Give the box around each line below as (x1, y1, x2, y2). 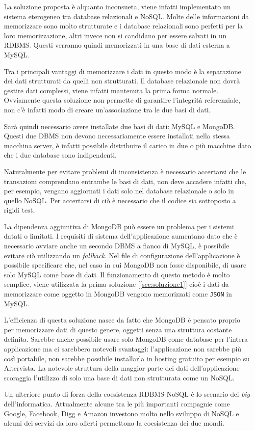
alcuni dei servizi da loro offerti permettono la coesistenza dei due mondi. (4, 418, 225, 428)
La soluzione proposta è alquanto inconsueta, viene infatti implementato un (4, 1, 231, 11)
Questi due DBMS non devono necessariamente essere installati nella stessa (4, 131, 230, 141)
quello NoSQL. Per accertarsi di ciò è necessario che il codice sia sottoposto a (4, 195, 236, 205)
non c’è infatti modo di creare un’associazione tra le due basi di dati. (4, 104, 211, 114)
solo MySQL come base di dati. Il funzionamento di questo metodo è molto (4, 269, 230, 279)
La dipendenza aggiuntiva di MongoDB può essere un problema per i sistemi (4, 221, 234, 231)
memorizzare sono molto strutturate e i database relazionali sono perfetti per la (4, 21, 243, 31)
